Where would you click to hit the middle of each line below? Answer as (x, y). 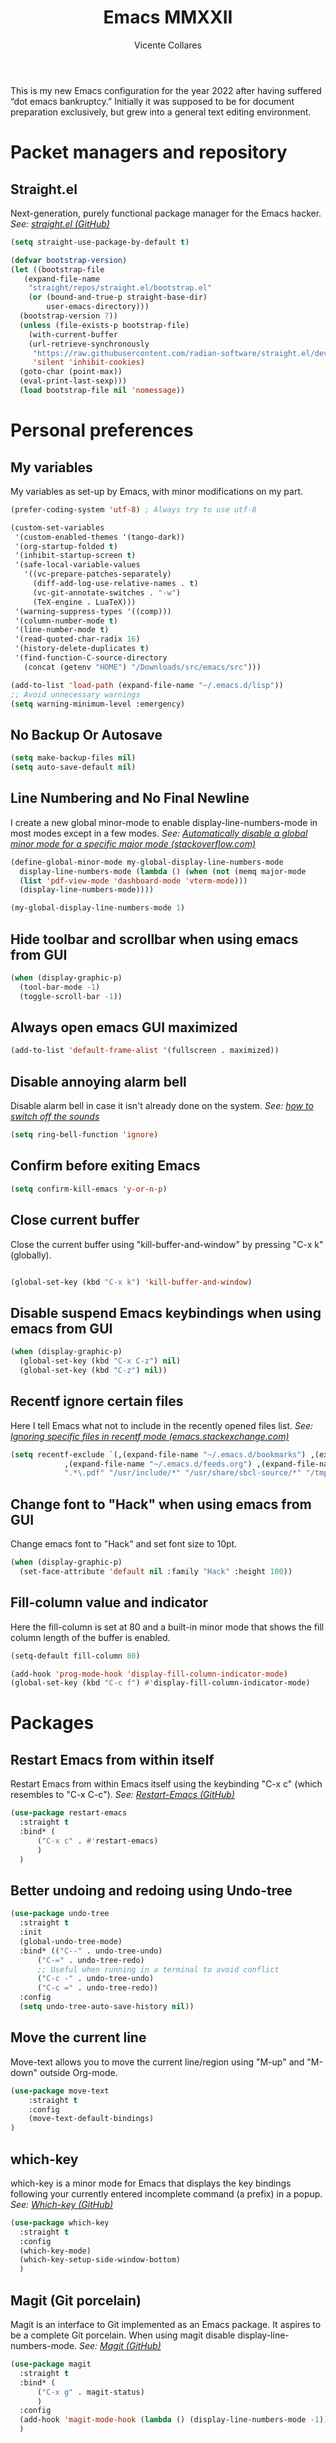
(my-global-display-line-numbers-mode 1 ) (98, 908)
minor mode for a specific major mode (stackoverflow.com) (133, 843)
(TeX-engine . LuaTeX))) (84, 602)
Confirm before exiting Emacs (105, 1166)
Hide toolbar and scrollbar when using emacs (154, 939)
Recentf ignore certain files (97, 1401)
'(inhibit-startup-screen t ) (75, 556)
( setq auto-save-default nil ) (73, 767)
